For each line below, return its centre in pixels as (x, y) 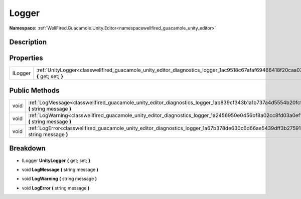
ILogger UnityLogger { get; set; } (56, 160)
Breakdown (28, 148)
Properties (26, 58)
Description (28, 42)
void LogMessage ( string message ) (60, 169)
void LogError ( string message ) (56, 188)
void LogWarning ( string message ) (59, 179)
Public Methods (34, 90)
